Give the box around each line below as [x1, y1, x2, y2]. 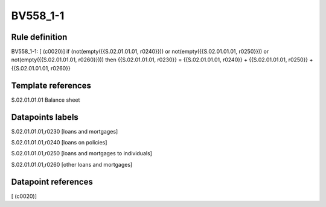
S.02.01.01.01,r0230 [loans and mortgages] [11, 128, 118, 135]
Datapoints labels [11, 112, 78, 122]
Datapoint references [11, 176, 94, 187]
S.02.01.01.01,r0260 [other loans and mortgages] [11, 161, 133, 168]
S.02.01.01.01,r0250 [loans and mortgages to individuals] [11, 150, 152, 157]
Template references [11, 80, 92, 90]
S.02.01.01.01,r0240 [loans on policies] [11, 139, 107, 146]
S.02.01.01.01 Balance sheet [11, 96, 80, 103]
